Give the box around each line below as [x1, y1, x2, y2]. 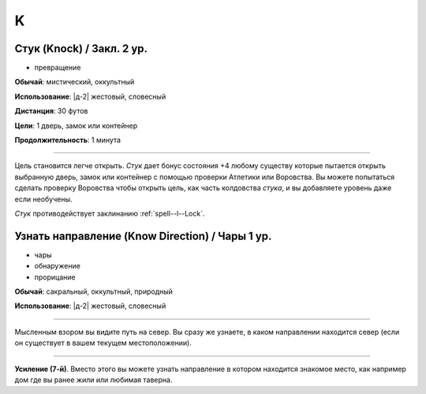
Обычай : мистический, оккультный [14, 77, 135, 87]
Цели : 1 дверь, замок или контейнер [14, 121, 138, 130]
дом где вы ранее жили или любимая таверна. [14, 375, 173, 385]
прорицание [34, 272, 76, 282]
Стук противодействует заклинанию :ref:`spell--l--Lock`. [14, 208, 205, 218]
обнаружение [34, 261, 80, 271]
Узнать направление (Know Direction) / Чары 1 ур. [14, 229, 272, 242]
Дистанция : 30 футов [14, 107, 88, 116]
